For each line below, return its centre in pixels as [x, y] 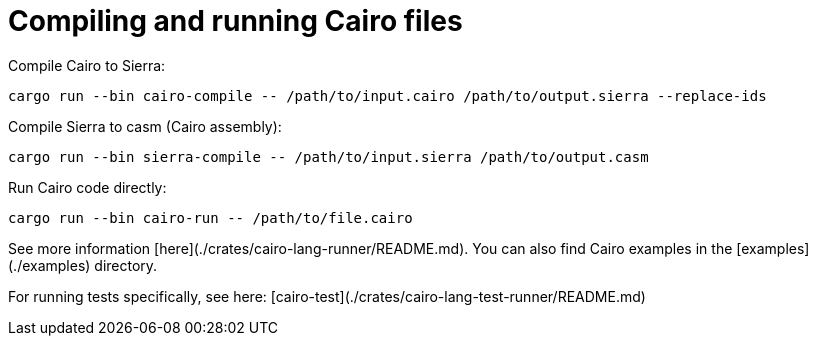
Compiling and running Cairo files [235, 21]
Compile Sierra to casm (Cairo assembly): [145, 126]
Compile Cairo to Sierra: [87, 65]
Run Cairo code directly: [87, 187]
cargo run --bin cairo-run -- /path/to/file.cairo [210, 217]
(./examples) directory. [83, 265]
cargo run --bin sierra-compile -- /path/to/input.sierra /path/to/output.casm [328, 156]
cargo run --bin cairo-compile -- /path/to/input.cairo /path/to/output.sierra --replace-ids [387, 95]
